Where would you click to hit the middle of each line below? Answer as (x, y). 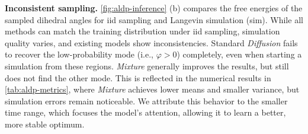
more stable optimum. (45, 124)
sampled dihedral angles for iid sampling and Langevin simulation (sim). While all (154, 19)
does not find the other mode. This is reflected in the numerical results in (138, 77)
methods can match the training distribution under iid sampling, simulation (142, 31)
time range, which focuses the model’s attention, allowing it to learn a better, (145, 112)
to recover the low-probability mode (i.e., (79, 54)
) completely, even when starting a (239, 54)
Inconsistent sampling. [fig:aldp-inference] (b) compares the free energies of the (154, 8)
